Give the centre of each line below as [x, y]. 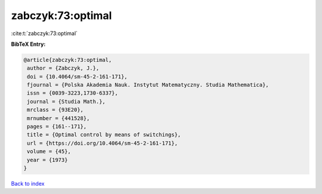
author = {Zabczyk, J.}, [63, 68]
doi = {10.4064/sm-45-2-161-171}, [77, 76]
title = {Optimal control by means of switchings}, [104, 135]
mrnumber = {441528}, [58, 118]
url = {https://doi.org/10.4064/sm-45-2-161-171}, [103, 143]
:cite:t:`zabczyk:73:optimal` [44, 33]
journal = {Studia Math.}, [66, 101]
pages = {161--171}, [57, 127]
